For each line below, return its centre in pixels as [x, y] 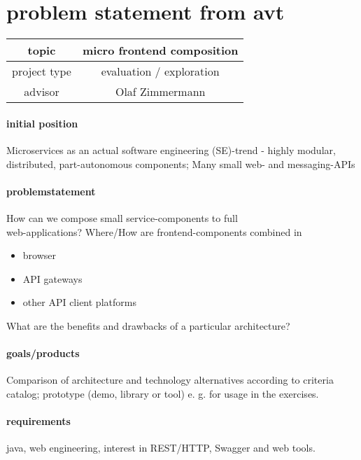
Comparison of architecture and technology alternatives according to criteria [170, 380]
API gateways [52, 278]
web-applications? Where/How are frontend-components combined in [154, 231]
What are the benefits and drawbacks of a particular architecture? [148, 325]
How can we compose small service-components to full [122, 217]
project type [42, 71]
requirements [38, 421]
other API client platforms [79, 302]
